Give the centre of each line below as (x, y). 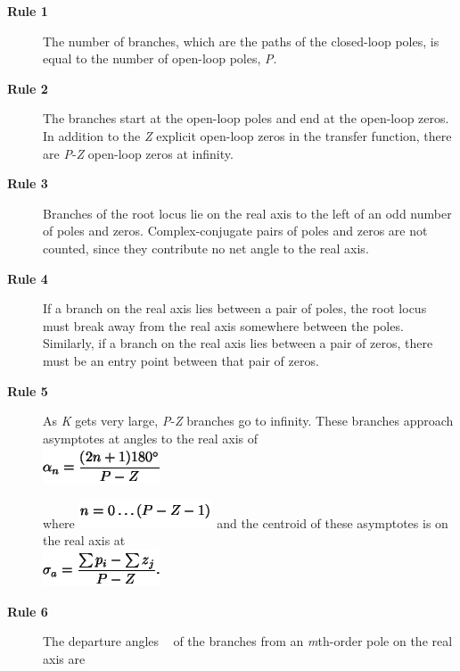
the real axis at (84, 540)
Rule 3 (28, 183)
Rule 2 (28, 88)
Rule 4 (28, 278)
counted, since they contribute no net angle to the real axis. (206, 248)
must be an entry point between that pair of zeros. (181, 360)
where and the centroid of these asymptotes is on (246, 522)
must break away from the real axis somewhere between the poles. (223, 325)
